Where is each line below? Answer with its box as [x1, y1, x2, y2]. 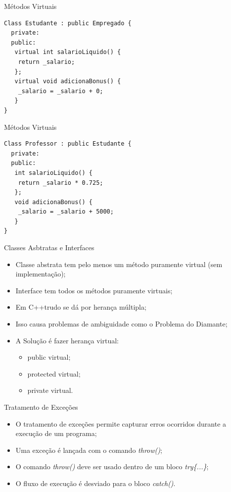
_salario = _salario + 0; [18, 87, 103, 95]
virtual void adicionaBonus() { [14, 78, 121, 85]
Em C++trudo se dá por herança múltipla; [15, 302, 146, 312]
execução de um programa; [15, 428, 97, 438]
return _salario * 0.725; [18, 179, 103, 186]
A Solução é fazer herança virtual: [15, 335, 119, 345]
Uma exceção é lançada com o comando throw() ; [15, 444, 162, 455]
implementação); [15, 269, 66, 279]
